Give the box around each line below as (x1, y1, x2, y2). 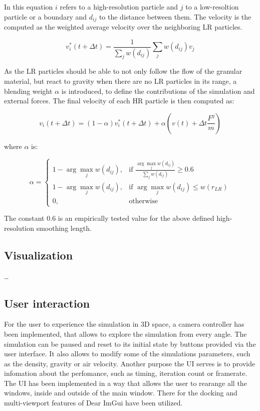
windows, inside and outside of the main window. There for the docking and (4, 387, 237, 398)
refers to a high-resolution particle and (60, 2, 178, 12)
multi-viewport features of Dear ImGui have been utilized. (4, 397, 183, 408)
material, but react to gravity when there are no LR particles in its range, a (4, 75, 237, 86)
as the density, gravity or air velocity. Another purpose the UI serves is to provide (4, 358, 255, 368)
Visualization (4, 247, 73, 262)
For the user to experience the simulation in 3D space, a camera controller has (4, 319, 244, 329)
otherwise (129, 197, 158, 205)
